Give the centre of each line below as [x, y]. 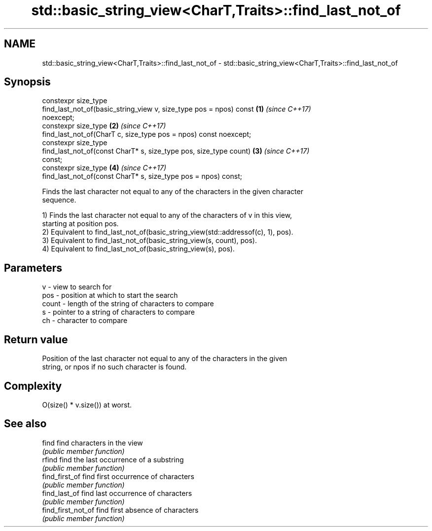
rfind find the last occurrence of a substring [113, 459]
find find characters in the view [92, 443]
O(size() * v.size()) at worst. [87, 405]
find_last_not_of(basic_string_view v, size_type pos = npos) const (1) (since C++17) [177, 109]
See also [25, 424]
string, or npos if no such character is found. [114, 367]
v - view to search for [77, 287]
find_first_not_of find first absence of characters [120, 510]
